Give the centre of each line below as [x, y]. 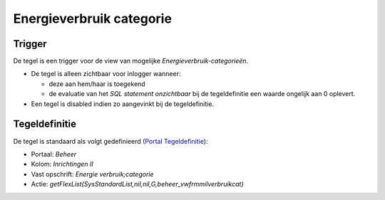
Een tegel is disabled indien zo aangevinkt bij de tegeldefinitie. [122, 104]
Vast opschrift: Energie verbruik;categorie [92, 174]
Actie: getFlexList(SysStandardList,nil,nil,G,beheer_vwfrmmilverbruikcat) [137, 184]
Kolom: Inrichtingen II [62, 164]
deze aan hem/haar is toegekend [97, 84]
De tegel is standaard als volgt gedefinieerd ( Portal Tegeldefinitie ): [111, 141]
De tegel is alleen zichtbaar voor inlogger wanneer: [106, 74]
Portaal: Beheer [54, 154]
